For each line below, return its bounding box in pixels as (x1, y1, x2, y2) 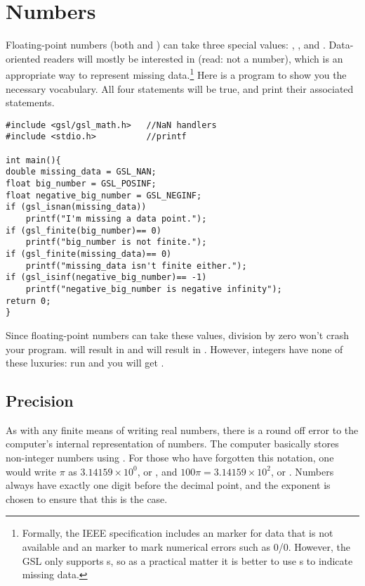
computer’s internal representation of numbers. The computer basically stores (6, 436, 339, 451)
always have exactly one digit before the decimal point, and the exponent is (6, 478, 331, 492)
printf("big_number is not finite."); (25, 237, 207, 248)
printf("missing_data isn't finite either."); (25, 260, 247, 271)
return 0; (6, 295, 51, 306)
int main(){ (6, 155, 61, 165)
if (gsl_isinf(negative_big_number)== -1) (6, 272, 207, 283)
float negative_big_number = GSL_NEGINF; (6, 190, 202, 200)
